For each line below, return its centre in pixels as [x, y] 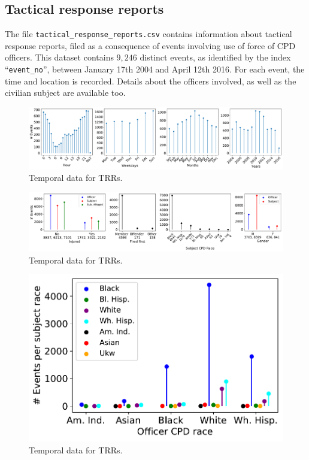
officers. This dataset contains [59, 57]
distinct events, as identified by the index [215, 57]
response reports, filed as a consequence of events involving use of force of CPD [150, 45]
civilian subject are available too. [65, 93]
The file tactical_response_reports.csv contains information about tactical [149, 34]
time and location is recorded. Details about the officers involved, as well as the [151, 81]
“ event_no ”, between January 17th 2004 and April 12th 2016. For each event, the [155, 69]
